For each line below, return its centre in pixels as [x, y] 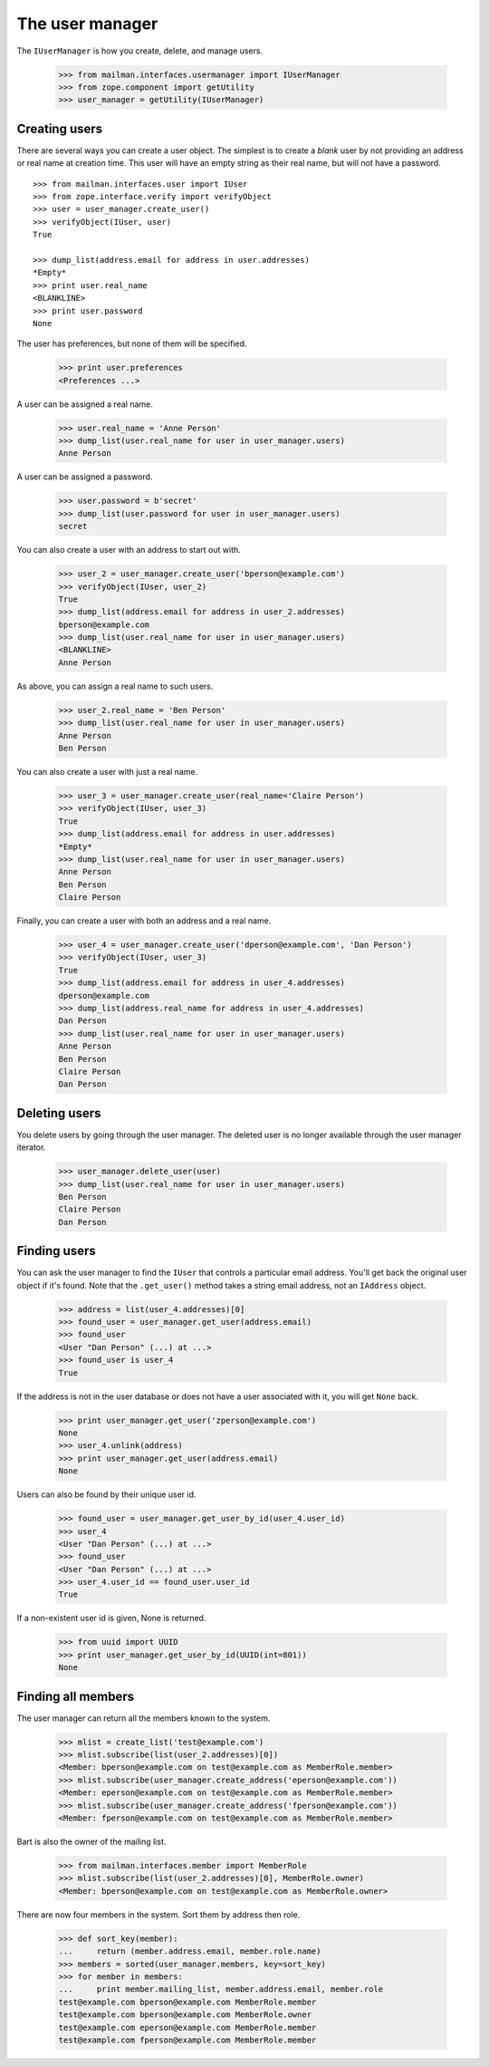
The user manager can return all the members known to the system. [144, 1718]
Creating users [60, 128]
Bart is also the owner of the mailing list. [91, 1842]
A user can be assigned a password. [85, 477]
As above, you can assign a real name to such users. [115, 686]
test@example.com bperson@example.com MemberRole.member [187, 2002]
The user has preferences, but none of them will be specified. [132, 343]
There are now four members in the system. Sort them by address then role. [158, 1914]
